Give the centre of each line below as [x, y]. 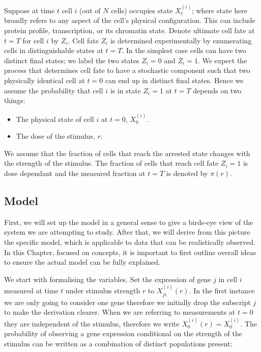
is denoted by [187, 173]
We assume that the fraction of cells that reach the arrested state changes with [127, 153]
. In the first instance [222, 291]
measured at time [31, 291]
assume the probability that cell [54, 90]
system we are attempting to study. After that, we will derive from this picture [127, 232]
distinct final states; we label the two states [72, 60]
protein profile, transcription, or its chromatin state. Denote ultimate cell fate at [129, 30]
